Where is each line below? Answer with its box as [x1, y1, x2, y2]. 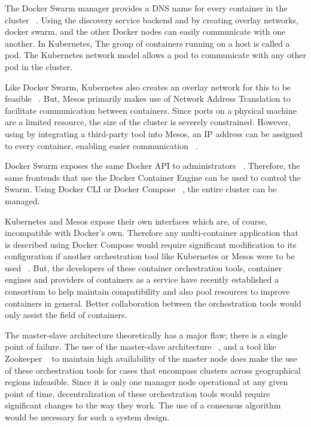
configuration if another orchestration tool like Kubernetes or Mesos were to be [5, 250, 295, 262]
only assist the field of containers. [5, 308, 127, 321]
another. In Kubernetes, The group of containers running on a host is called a [5, 37, 290, 49]
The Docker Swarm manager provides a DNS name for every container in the [5, 2, 288, 14]
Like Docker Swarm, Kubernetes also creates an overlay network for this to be [5, 80, 291, 93]
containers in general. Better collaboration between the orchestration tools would [5, 296, 301, 309]
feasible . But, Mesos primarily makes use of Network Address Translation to [5, 92, 291, 105]
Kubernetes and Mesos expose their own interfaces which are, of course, [5, 214, 267, 227]
